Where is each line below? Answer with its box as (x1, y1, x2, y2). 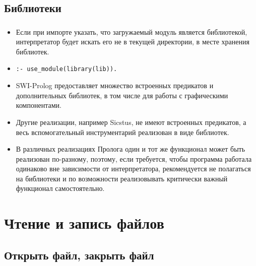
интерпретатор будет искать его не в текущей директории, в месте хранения (16, 36, 249, 47)
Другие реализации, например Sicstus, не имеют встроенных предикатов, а (16, 116, 246, 127)
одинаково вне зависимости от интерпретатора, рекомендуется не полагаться (16, 163, 251, 174)
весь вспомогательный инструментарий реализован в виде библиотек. (16, 126, 229, 137)
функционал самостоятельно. (16, 183, 105, 193)
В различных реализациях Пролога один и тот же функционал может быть (16, 144, 245, 154)
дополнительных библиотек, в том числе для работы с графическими (16, 90, 228, 100)
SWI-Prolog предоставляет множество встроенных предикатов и (16, 80, 214, 91)
